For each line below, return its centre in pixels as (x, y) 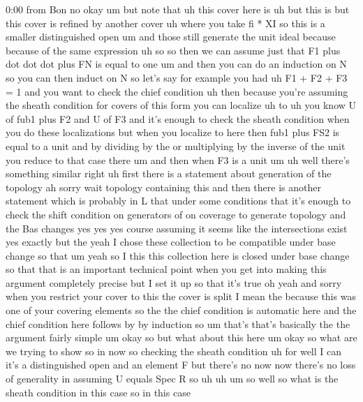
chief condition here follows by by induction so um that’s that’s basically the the (178, 323)
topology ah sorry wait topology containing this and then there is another (163, 187)
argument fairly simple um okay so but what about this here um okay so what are (181, 337)
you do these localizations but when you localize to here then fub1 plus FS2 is (173, 132)
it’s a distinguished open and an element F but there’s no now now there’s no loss (181, 365)
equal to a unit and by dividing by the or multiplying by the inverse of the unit (176, 146)
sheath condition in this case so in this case (98, 392)
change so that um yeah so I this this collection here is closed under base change (178, 255)
